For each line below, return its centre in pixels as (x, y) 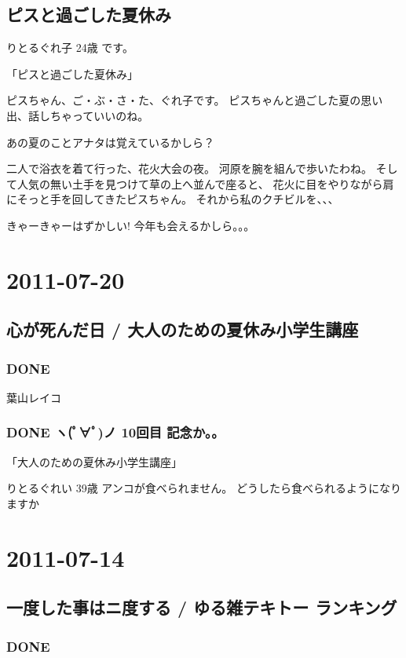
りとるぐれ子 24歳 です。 (70, 48)
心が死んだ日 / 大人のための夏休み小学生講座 (183, 329)
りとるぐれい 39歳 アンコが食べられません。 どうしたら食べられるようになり (204, 488)
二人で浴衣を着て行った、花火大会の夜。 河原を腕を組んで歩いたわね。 (189, 168)
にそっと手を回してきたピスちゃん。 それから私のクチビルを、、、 (173, 199)
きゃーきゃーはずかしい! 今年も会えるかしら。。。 (131, 225)
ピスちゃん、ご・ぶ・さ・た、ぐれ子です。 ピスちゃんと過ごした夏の (184, 100)
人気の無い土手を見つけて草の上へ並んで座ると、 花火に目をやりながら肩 (205, 183)
